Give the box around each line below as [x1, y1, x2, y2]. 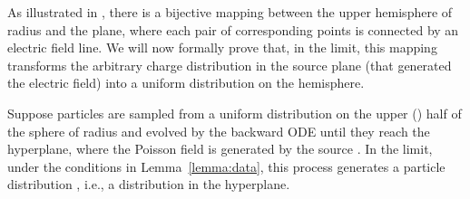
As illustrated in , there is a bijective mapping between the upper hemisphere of [7, 3, 453, 21]
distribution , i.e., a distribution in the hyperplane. [7, 175, 290, 194]
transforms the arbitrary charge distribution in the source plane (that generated [7, 55, 452, 74]
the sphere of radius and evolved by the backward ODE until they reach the [7, 121, 430, 140]
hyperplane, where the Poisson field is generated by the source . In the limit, [7, 139, 433, 158]
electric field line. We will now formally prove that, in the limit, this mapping [7, 38, 437, 57]
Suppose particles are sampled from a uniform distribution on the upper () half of [7, 103, 462, 122]
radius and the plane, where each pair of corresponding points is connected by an [7, 20, 459, 39]
